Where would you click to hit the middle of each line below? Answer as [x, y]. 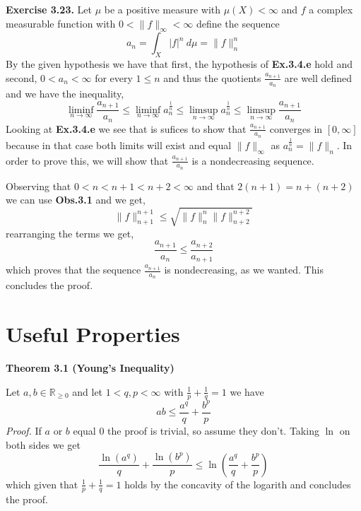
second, [22, 77]
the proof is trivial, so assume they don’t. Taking [213, 431]
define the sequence [238, 23]
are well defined [318, 77]
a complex [331, 9]
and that [215, 186]
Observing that [39, 186]
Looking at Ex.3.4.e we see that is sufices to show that [126, 128]
